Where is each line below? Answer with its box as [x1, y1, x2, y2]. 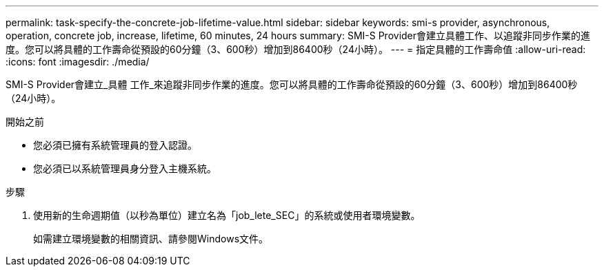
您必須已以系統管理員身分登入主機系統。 [33, 163, 217, 174]
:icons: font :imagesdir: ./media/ [6, 56, 150, 67]
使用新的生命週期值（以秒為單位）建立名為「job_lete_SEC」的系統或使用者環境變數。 [33, 209, 421, 221]
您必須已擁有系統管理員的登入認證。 [33, 139, 197, 151]
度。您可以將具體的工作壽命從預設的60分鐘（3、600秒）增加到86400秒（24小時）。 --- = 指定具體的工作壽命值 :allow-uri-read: [6, 43, 586, 55]
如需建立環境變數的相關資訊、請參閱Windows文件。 [33, 233, 269, 244]
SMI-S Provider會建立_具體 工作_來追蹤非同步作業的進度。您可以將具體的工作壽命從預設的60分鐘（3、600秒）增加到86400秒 [6, 79, 578, 90]
